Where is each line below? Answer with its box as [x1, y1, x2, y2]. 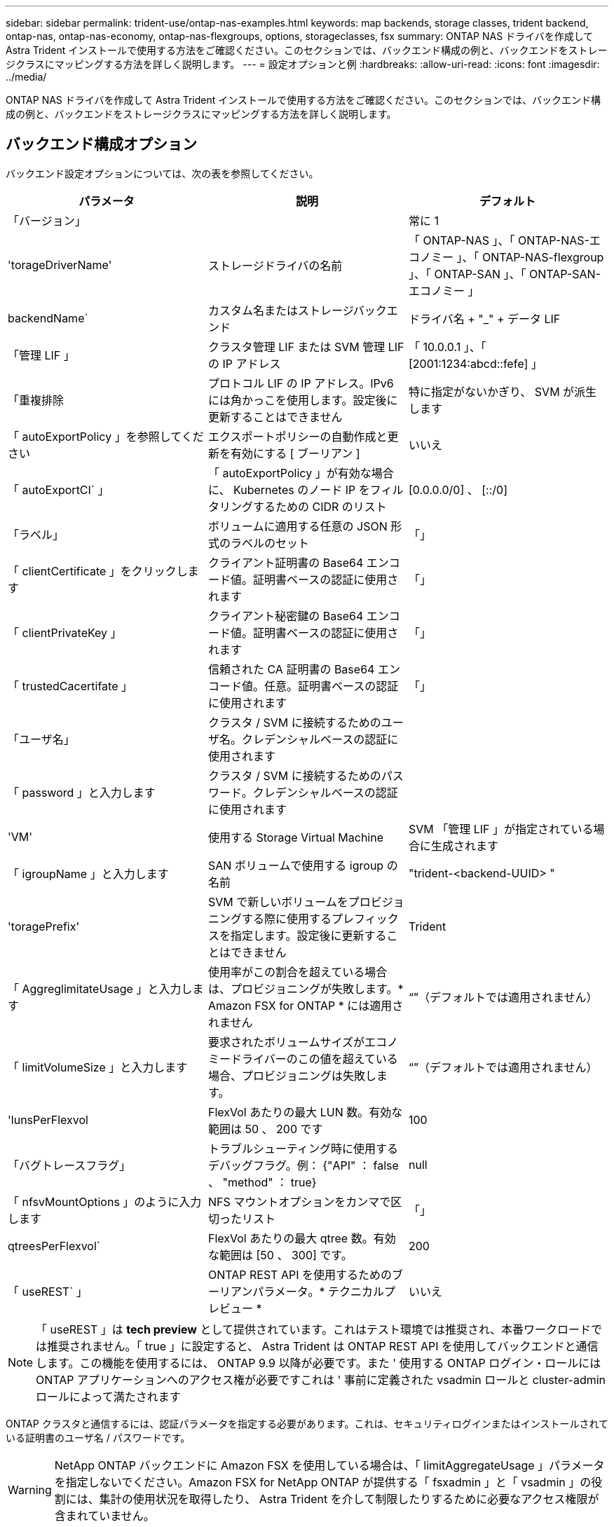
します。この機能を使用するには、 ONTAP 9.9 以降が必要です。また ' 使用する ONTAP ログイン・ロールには [36, 1355, 601, 1370]
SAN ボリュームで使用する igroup [207, 858, 384, 872]
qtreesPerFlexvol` [8, 1238, 100, 1253]
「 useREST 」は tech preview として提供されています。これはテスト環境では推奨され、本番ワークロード [36, 1322, 592, 1336]
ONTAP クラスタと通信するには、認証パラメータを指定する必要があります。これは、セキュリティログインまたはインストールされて [6, 1417, 608, 1430]
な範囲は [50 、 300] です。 [207, 1247, 353, 1262]
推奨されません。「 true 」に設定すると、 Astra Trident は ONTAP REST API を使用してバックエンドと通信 [47, 1338, 599, 1353]
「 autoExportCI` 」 [8, 482, 109, 497]
